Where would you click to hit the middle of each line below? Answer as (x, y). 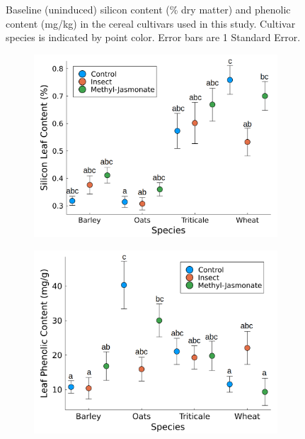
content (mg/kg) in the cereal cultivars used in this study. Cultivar (151, 23)
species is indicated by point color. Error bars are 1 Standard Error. (153, 37)
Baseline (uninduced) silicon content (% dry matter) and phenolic (148, 9)
